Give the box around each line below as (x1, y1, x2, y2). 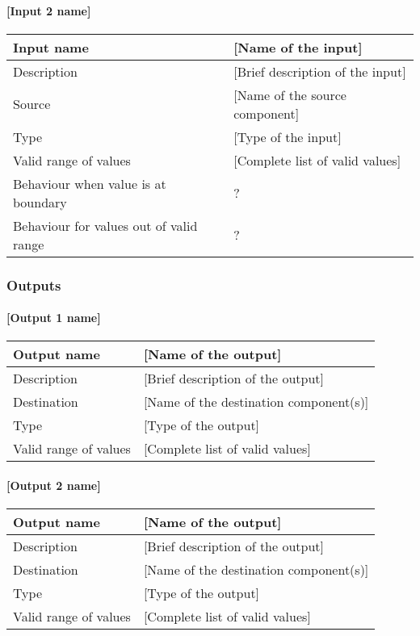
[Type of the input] (233, 127, 342, 146)
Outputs (6, 274, 61, 295)
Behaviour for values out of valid (13, 215, 198, 235)
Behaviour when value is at (13, 174, 166, 193)
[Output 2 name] (6, 477, 101, 494)
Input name (13, 37, 89, 56)
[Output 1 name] (6, 309, 101, 326)
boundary (13, 192, 67, 211)
